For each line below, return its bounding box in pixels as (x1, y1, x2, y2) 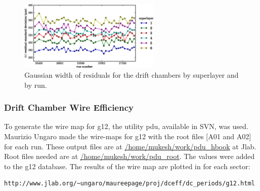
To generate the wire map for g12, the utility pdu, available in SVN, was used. (4, 121, 248, 132)
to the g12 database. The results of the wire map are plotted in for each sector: (4, 161, 250, 171)
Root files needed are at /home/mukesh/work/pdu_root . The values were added (4, 151, 255, 162)
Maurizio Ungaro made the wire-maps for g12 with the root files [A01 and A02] (4, 131, 251, 141)
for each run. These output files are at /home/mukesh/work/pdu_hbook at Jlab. (4, 141, 256, 151)
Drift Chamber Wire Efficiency (4, 101, 134, 114)
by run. (24, 79, 47, 90)
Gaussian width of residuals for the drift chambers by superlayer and (24, 69, 239, 80)
